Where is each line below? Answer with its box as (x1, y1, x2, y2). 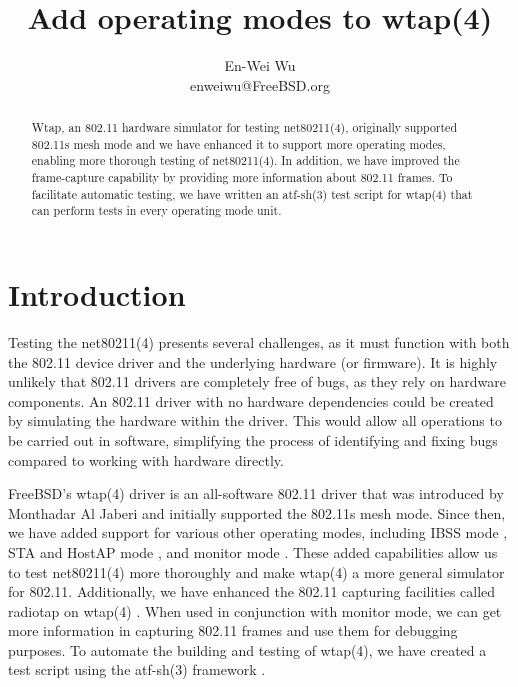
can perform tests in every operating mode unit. (31, 202, 282, 219)
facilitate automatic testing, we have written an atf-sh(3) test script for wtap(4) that (31, 185, 473, 202)
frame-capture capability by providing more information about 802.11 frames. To (31, 169, 453, 186)
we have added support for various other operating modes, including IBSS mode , (8, 522, 508, 543)
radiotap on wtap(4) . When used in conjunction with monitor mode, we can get (8, 600, 502, 621)
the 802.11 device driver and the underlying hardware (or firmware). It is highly (8, 351, 498, 372)
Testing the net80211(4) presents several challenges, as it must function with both (8, 331, 510, 352)
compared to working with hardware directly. (8, 449, 284, 470)
